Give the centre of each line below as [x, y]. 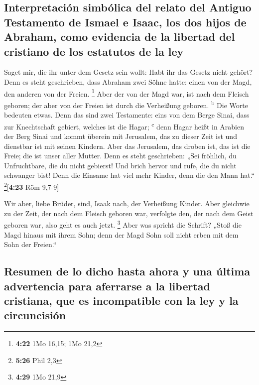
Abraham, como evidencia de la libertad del [120, 37]
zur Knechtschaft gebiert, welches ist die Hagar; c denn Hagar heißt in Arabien [124, 126]
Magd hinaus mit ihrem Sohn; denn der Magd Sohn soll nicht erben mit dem [121, 234]
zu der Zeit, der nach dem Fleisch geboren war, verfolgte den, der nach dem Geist [129, 213]
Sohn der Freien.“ [30, 244]
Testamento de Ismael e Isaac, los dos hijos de [125, 22]
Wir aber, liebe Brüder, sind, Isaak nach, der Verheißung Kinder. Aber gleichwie [127, 203]
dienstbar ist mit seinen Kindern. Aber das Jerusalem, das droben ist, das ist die [127, 146]
